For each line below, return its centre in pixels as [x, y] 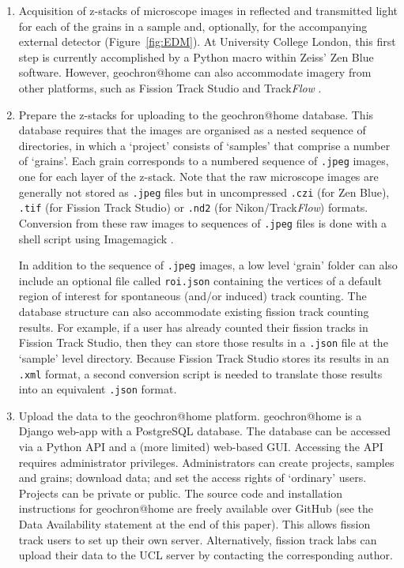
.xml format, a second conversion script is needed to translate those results [200, 373]
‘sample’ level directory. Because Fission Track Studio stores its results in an [204, 357]
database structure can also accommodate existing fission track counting [194, 312]
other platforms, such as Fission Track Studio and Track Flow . [170, 87]
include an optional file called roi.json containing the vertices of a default [200, 280]
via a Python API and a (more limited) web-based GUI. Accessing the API [201, 446]
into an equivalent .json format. [98, 389]
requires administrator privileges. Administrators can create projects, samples [206, 462]
